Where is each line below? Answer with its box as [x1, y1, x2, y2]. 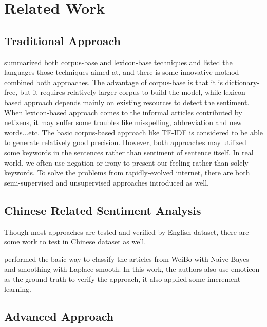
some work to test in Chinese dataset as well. [4, 236, 146, 247]
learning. [4, 283, 31, 294]
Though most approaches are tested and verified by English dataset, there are [4, 226, 249, 237]
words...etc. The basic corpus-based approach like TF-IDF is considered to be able [4, 127, 263, 137]
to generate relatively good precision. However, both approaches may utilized [4, 137, 246, 148]
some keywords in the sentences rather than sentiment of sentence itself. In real [4, 147, 254, 157]
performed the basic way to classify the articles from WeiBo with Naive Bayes [4, 253, 249, 264]
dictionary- [225, 76, 260, 87]
